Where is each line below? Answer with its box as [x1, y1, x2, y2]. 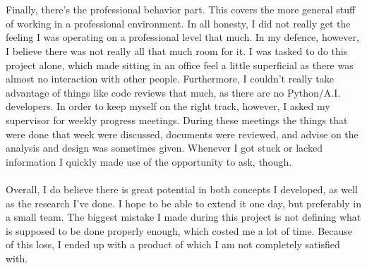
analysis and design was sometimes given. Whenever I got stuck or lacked [6, 140, 323, 155]
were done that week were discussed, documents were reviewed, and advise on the [6, 126, 359, 141]
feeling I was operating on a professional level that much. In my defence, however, [6, 30, 359, 44]
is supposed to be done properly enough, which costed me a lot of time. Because [6, 223, 353, 238]
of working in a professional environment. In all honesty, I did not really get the [6, 16, 351, 30]
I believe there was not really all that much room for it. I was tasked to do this [6, 43, 348, 58]
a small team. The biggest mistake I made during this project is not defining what [6, 209, 361, 224]
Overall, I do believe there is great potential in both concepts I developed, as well [6, 181, 358, 196]
